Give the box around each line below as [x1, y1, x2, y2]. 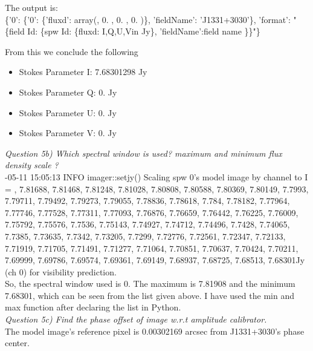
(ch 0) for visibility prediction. [5, 265, 117, 278]
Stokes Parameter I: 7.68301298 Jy [19, 65, 147, 78]
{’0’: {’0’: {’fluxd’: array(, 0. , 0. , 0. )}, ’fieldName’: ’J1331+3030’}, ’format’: [5, 13, 291, 25]
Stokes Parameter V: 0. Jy [19, 126, 117, 139]
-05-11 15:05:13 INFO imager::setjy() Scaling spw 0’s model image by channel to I [5, 170, 308, 183]
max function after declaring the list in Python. [5, 301, 181, 313]
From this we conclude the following [5, 45, 138, 57]
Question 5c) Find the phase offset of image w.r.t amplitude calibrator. [5, 313, 267, 326]
